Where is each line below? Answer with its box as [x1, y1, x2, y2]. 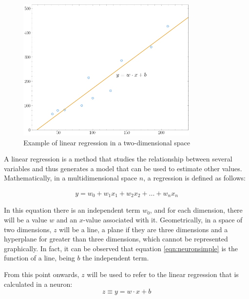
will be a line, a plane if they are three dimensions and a [59, 224, 228, 234]
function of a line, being [4, 253, 75, 263]
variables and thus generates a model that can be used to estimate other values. [4, 163, 242, 173]
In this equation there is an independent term [4, 205, 140, 215]
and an [57, 214, 77, 224]
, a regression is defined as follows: [143, 173, 246, 183]
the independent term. [82, 253, 149, 263]
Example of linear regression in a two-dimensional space [23, 137, 191, 147]
